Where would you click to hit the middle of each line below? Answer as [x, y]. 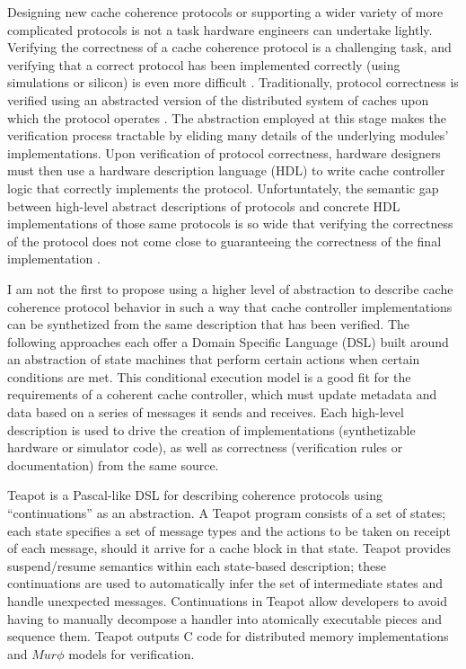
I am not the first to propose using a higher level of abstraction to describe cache [230, 288]
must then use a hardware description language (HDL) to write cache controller [226, 170]
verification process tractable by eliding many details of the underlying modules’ [228, 135]
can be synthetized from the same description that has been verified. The [209, 324]
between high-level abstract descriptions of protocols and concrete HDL [204, 205]
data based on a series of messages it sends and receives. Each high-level [206, 412]
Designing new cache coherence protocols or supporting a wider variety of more [225, 12]
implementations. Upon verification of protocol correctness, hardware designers [224, 152]
